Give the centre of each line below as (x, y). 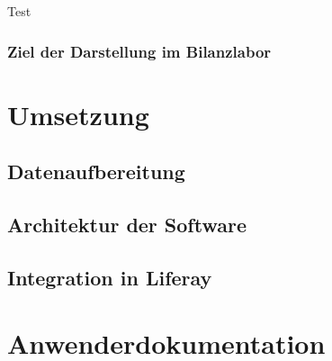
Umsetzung (78, 114)
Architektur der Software (127, 224)
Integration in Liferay (110, 277)
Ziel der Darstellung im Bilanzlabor (139, 51)
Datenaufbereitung (96, 171)
